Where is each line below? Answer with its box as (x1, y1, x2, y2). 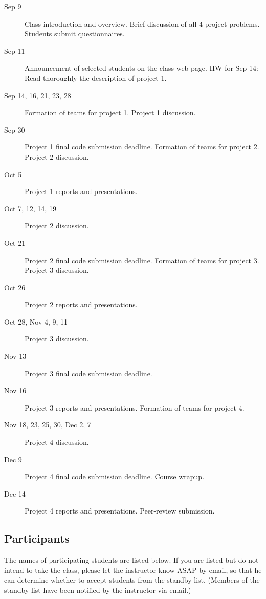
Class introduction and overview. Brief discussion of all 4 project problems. (25, 18, 260, 29)
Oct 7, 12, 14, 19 (4, 203, 56, 213)
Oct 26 (4, 282, 26, 292)
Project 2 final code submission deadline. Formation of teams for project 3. (25, 254, 259, 265)
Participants (4, 530, 70, 546)
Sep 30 (4, 124, 25, 135)
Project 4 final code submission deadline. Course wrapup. (25, 471, 205, 482)
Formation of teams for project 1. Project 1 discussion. (25, 107, 196, 118)
